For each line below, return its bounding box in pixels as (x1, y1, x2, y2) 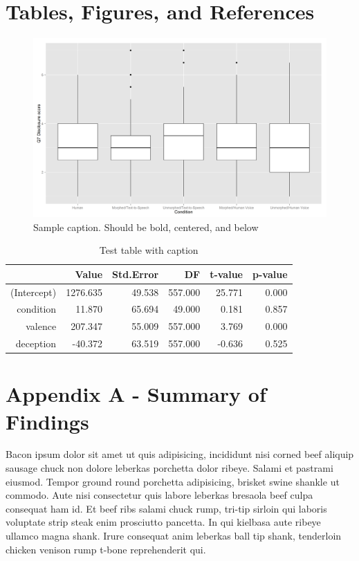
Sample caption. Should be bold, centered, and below (33, 219, 259, 234)
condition (17, 302, 57, 316)
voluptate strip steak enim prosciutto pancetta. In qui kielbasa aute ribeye (6, 515, 321, 529)
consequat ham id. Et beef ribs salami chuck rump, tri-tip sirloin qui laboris (6, 501, 327, 515)
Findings (6, 407, 89, 435)
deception (15, 336, 57, 351)
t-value (210, 266, 243, 281)
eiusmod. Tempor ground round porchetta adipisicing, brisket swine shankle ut (6, 474, 340, 488)
